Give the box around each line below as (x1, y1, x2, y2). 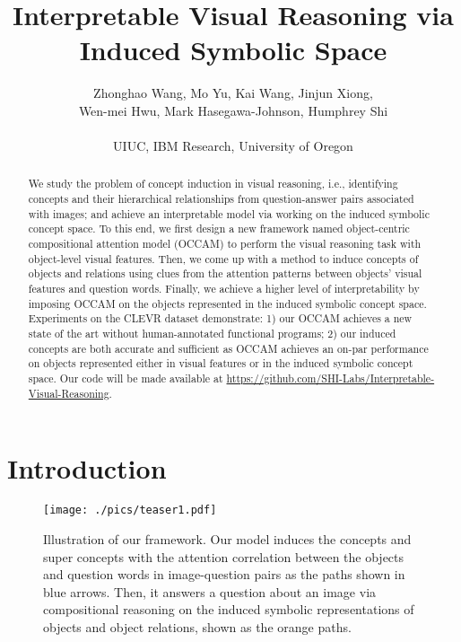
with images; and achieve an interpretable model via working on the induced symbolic (28, 206, 430, 221)
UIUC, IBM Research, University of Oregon (113, 136, 353, 155)
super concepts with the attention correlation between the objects (43, 547, 404, 566)
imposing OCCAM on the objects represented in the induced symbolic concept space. (28, 295, 427, 311)
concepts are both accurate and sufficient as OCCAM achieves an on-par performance (28, 340, 429, 356)
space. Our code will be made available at (28, 371, 223, 386)
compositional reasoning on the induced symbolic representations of (43, 600, 414, 619)
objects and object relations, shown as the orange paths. (43, 617, 352, 636)
